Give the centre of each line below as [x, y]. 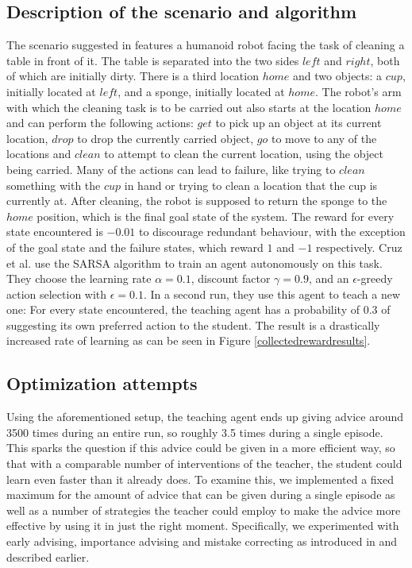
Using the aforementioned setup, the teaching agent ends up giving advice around [205, 417]
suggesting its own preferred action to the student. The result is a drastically [193, 325]
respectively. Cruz [359, 247]
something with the [54, 185]
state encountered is [55, 232]
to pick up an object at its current [298, 123]
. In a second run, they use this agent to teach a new [271, 294]
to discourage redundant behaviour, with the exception [272, 232]
